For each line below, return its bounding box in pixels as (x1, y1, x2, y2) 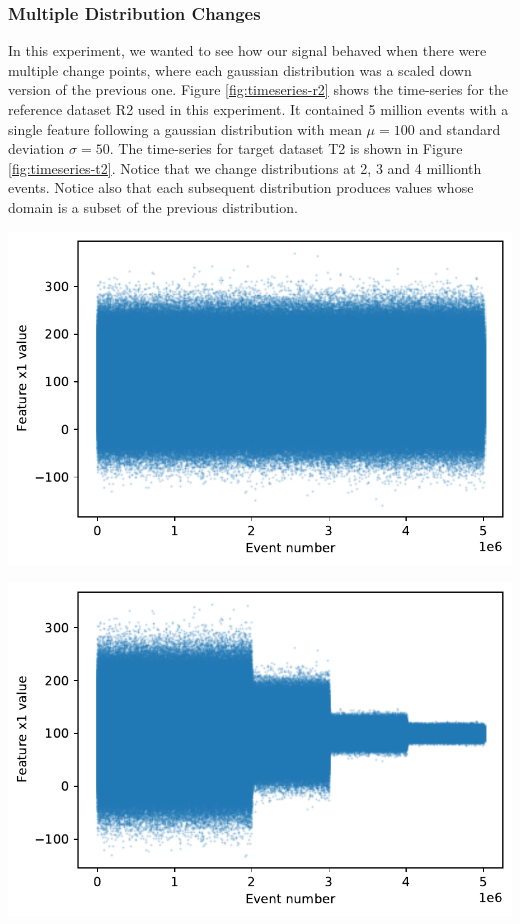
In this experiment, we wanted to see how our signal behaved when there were (8, 40, 487, 61)
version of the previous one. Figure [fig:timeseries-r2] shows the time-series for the (8, 79, 508, 100)
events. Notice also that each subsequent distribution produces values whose (8, 177, 474, 198)
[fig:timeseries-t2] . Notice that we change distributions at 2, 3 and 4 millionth (8, 157, 482, 178)
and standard (419, 118, 501, 139)
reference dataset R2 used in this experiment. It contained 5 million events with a (8, 99, 509, 119)
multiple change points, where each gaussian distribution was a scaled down (8, 59, 472, 80)
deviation (8, 138, 65, 159)
